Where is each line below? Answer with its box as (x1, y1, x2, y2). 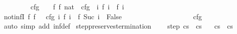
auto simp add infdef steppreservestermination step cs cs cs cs (3, 21, 233, 31)
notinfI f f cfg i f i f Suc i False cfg (3, 11, 202, 21)
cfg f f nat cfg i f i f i (30, 1, 124, 11)
